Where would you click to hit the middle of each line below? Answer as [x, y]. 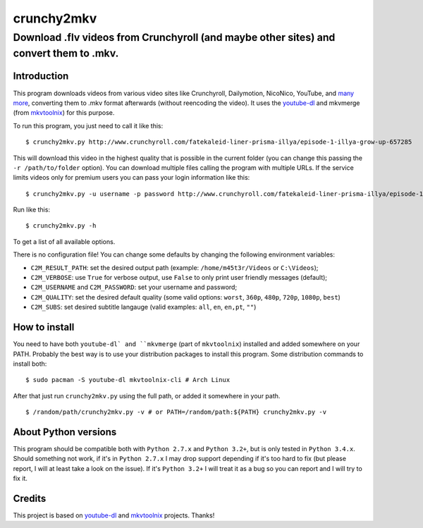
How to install [44, 327]
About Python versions [65, 432]
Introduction [41, 76]
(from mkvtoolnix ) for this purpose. [64, 113]
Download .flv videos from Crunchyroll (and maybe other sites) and [174, 37]
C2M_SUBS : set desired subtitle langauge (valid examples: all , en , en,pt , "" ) [143, 307]
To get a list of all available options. [64, 241]
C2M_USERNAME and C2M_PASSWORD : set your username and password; [134, 287]
